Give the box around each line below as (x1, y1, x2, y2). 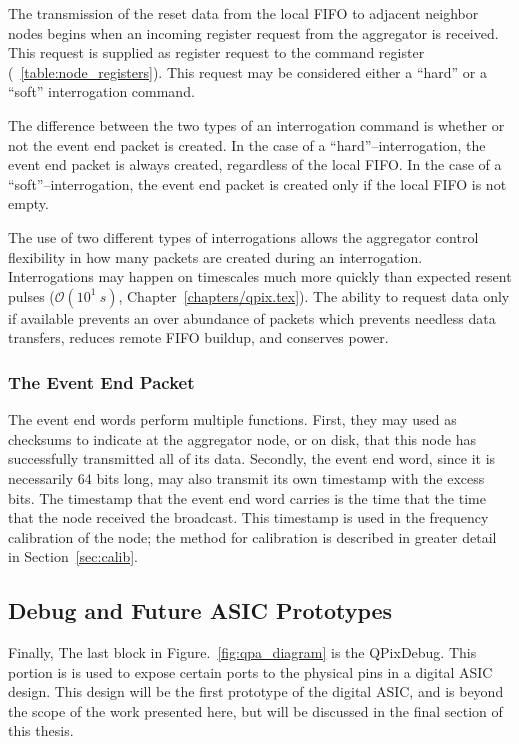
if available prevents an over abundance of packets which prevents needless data (8, 307, 496, 328)
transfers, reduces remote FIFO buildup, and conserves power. (8, 327, 389, 348)
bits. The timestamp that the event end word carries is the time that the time (8, 487, 486, 508)
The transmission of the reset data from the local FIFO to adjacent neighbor (8, 3, 479, 23)
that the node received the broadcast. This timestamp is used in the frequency (8, 507, 489, 528)
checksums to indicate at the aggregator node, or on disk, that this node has (8, 428, 476, 449)
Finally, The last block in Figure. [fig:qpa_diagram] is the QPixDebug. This (8, 642, 477, 663)
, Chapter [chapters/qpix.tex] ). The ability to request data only (118, 285, 510, 306)
